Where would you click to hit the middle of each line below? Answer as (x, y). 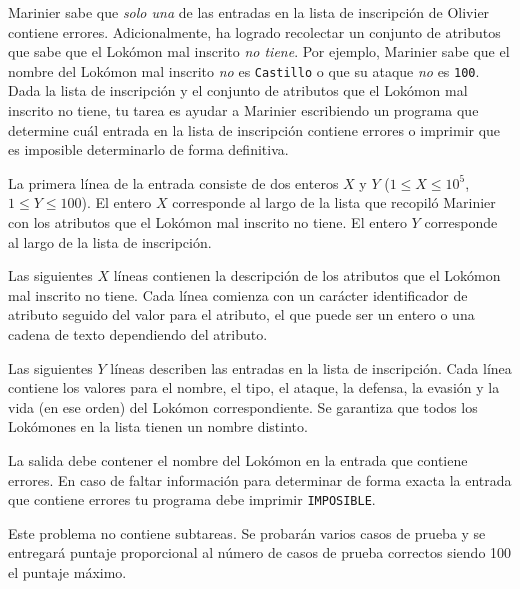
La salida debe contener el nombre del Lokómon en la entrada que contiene (238, 459)
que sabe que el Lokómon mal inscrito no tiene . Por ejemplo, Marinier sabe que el (259, 51)
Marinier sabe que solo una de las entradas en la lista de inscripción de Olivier (249, 12)
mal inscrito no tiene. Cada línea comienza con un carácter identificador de (238, 294)
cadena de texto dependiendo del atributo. (138, 333)
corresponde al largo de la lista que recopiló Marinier (334, 202)
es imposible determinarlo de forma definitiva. (148, 149)
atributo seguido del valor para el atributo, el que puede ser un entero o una (241, 314)
